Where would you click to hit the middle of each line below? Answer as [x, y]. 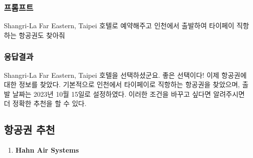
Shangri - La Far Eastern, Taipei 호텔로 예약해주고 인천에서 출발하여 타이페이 [119, 26]
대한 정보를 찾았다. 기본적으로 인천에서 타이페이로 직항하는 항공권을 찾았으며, [122, 84]
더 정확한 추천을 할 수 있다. [45, 103]
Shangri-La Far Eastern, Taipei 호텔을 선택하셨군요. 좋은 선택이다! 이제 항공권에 [125, 75]
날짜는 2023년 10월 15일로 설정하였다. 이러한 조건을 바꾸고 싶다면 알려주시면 [128, 94]
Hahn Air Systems [47, 150]
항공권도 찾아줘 [42, 35]
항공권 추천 [30, 130]
